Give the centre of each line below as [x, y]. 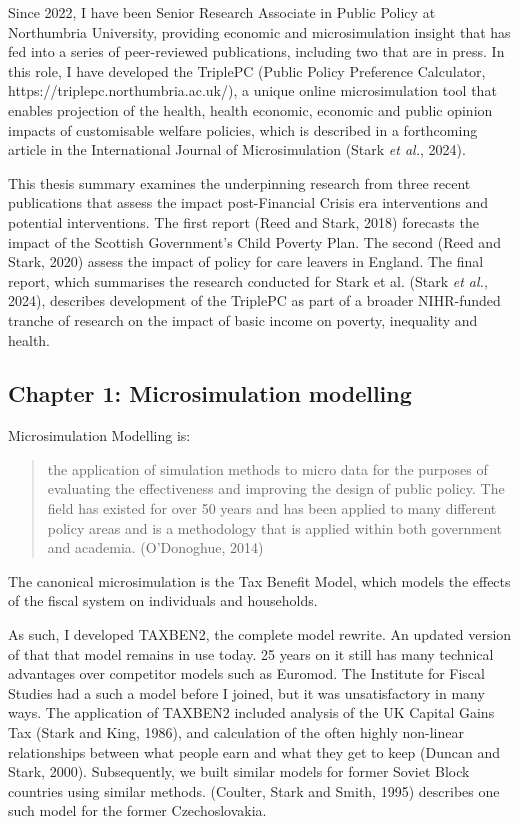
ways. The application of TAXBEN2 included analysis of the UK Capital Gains [251, 712]
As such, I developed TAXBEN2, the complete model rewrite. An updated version [260, 634]
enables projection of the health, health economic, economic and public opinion [250, 109]
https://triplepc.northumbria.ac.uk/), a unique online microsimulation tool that [252, 90]
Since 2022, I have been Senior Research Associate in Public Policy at [222, 12]
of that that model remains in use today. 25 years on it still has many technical [251, 653]
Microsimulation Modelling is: [99, 435]
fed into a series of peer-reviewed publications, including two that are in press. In [256, 51]
